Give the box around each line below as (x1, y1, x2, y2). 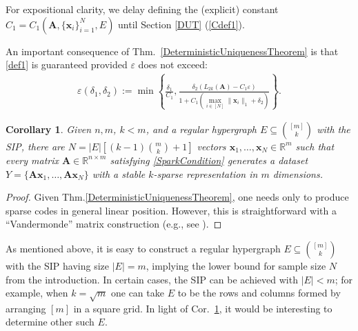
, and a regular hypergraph (146, 121, 257, 136)
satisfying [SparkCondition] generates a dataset (110, 152, 308, 167)
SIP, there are (6, 139, 65, 153)
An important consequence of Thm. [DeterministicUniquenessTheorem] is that (6, 43, 339, 58)
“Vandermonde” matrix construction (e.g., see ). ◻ (6, 217, 222, 231)
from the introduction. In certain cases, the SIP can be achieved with (6, 272, 298, 286)
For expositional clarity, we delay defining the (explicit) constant (6, 2, 279, 16)
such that (295, 139, 335, 153)
